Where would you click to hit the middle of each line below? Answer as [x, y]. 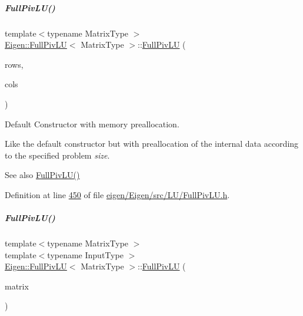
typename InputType [85, 254]
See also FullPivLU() [42, 175]
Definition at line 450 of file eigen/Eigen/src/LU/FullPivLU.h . [117, 194]
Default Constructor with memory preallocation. [92, 124]
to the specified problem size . [57, 155]
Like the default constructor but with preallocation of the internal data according [152, 144]
